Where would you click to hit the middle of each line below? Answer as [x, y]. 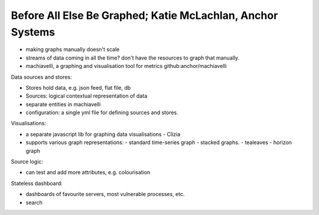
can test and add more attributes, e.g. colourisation [88, 172]
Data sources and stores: [41, 77]
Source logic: [27, 162]
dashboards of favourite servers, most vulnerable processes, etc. [105, 194]
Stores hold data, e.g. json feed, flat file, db [78, 87]
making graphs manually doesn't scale [73, 50]
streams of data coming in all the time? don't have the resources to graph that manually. [133, 58]
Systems [33, 32]
